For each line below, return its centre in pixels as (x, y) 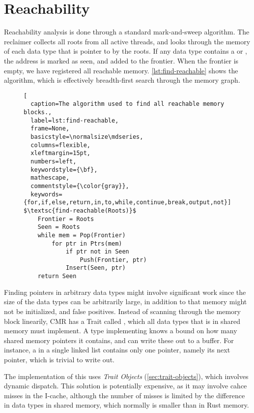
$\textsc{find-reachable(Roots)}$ (80, 210)
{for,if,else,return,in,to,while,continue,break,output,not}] (127, 203)
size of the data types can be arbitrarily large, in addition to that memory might (126, 302)
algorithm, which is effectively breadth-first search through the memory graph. (122, 80)
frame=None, (50, 129)
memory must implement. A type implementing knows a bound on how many (121, 331)
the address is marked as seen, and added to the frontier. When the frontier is (121, 60)
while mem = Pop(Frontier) (82, 235)
